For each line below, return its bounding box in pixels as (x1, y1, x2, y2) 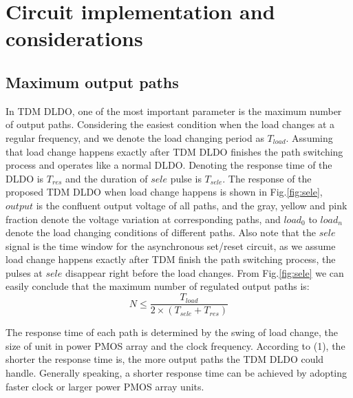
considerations (6, 24, 143, 52)
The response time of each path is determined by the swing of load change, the (6, 325, 338, 339)
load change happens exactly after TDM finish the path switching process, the (6, 252, 336, 266)
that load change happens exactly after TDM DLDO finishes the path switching (6, 144, 343, 158)
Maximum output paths (6, 71, 179, 92)
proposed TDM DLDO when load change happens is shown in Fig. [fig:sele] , (6, 185, 323, 199)
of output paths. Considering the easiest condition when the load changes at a (6, 117, 334, 132)
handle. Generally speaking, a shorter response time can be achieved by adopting (6, 365, 347, 379)
